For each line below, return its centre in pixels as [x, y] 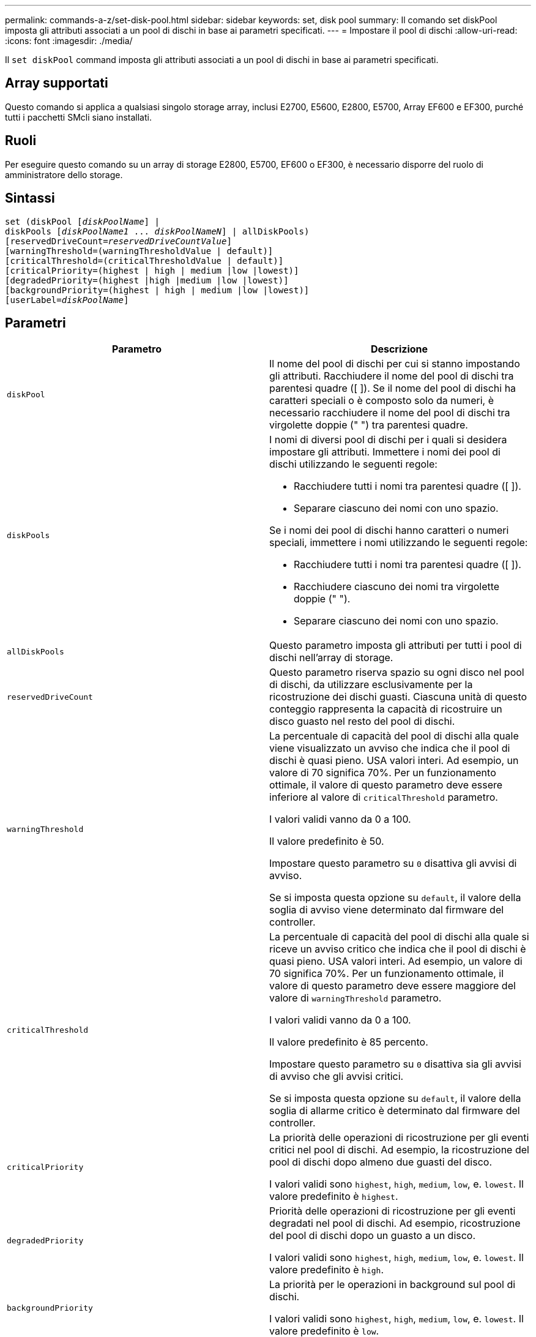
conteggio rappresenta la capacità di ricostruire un [386, 709]
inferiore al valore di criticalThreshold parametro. [384, 797]
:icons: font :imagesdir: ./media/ [69, 41]
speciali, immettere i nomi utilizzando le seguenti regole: [399, 543]
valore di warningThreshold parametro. [355, 998]
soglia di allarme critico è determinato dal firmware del [395, 1111]
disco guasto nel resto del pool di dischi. [362, 721]
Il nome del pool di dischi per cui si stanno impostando [395, 364]
